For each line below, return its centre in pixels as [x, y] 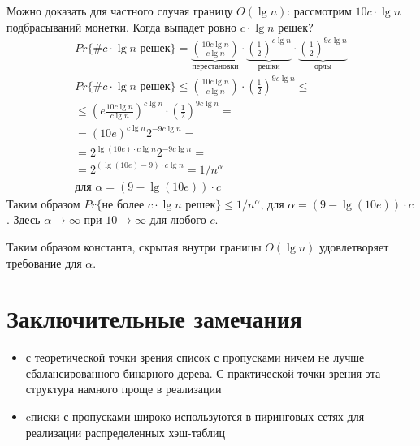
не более [123, 205]
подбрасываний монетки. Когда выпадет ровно [122, 26]
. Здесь [24, 219]
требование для [44, 262]
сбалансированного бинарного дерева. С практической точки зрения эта [203, 373]
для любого [178, 219]
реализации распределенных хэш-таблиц [125, 432]
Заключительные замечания [154, 318]
